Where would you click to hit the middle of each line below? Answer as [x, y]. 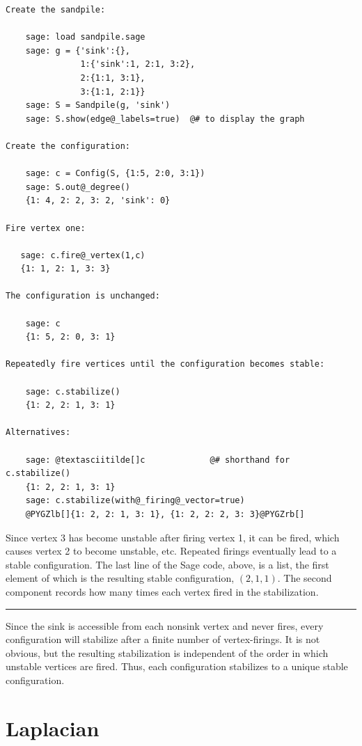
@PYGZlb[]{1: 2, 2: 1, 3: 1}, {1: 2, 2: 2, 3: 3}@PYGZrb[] [165, 514]
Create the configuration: [68, 146]
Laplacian [53, 728]
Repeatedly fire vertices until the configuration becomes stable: [165, 364]
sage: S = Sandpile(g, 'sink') [98, 105]
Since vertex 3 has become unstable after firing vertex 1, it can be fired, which [173, 537]
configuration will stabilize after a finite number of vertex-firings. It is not [163, 639]
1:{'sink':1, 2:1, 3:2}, [138, 64]
